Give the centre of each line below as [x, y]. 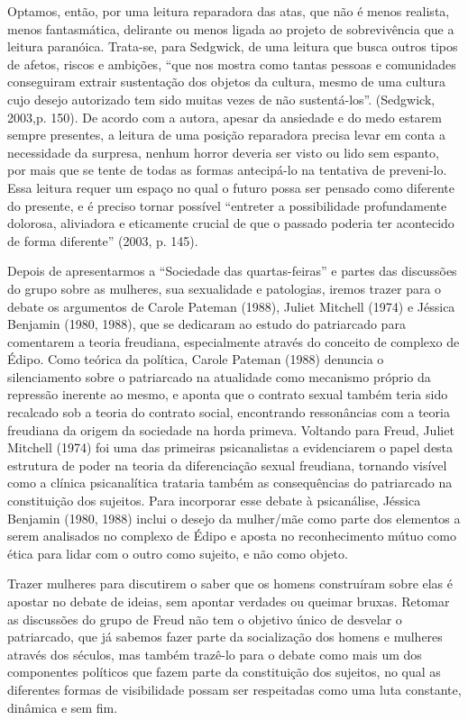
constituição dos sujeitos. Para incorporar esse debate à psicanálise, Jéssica [214, 501]
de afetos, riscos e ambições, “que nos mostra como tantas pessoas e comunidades [232, 64]
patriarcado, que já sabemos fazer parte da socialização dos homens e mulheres [225, 637]
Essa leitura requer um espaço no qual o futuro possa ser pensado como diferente [231, 187]
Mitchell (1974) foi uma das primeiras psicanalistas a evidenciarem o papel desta [230, 447]
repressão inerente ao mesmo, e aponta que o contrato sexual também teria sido [228, 394]
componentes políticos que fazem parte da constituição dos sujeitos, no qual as [224, 672]
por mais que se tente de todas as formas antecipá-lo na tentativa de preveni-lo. [227, 170]
